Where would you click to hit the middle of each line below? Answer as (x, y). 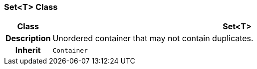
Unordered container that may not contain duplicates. (153, 38)
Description (28, 38)
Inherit (28, 50)
